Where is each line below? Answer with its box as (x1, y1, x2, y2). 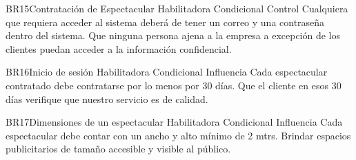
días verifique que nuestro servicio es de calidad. (6, 91, 208, 106)
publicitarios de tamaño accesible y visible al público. (6, 141, 231, 156)
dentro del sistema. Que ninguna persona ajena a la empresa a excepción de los (6, 28, 341, 43)
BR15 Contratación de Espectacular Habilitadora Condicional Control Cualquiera (6, 1, 348, 15)
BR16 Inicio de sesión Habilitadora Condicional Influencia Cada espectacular (6, 65, 328, 79)
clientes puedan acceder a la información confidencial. (6, 41, 232, 56)
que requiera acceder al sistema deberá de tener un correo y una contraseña (6, 14, 325, 29)
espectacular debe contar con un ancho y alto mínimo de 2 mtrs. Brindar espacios (6, 128, 351, 142)
